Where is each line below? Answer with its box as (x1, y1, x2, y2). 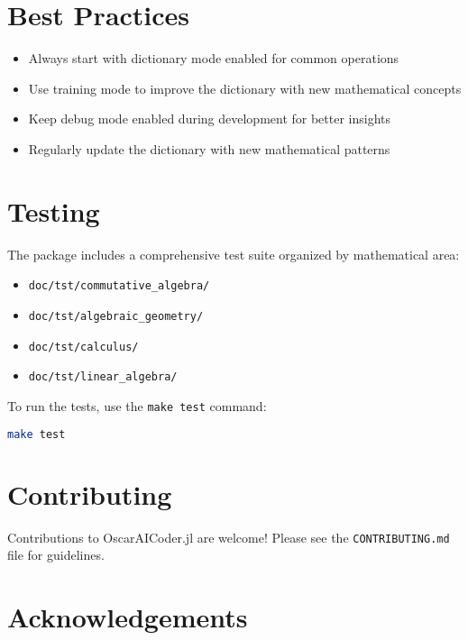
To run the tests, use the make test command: (7, 396, 267, 415)
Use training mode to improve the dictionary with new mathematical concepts (28, 78, 462, 97)
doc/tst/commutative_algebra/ (28, 279, 210, 293)
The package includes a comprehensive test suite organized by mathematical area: (7, 244, 460, 263)
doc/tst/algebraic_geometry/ (28, 309, 204, 323)
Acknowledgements (7, 598, 248, 635)
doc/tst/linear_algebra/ (28, 370, 178, 384)
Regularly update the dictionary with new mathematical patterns (28, 139, 390, 158)
